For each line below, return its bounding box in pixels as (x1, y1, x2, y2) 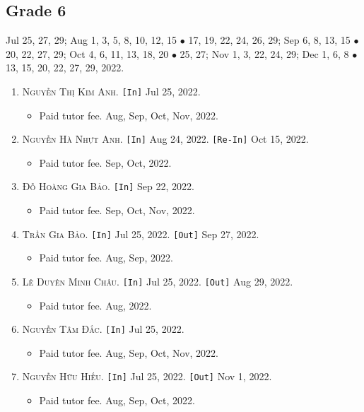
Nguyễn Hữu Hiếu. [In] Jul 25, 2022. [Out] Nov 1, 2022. (22, 369, 272, 384)
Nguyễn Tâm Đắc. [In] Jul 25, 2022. (22, 322, 184, 336)
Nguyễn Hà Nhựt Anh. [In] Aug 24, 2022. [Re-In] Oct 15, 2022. (22, 131, 309, 146)
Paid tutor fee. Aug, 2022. (39, 298, 152, 312)
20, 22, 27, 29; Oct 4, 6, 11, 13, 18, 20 (6, 46, 169, 61)
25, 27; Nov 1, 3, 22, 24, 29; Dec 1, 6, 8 (180, 46, 349, 61)
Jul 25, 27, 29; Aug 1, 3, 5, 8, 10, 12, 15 (6, 33, 177, 47)
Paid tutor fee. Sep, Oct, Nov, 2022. (39, 203, 195, 218)
